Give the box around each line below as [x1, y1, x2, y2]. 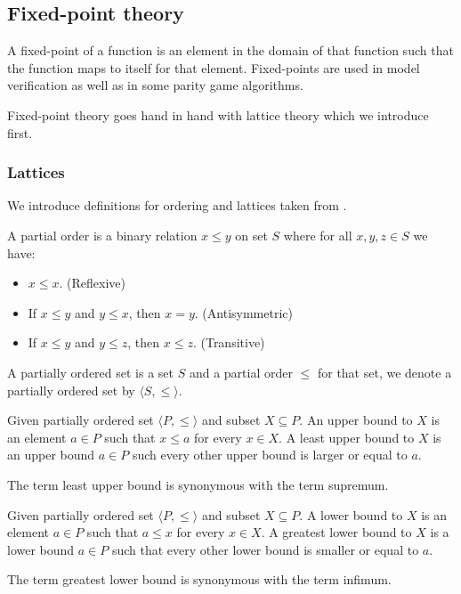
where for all [283, 225, 352, 244]
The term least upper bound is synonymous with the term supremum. [7, 475, 389, 493]
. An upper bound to [299, 411, 413, 429]
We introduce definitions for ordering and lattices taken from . [7, 196, 347, 215]
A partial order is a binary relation [7, 225, 198, 244]
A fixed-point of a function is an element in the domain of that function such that [7, 41, 454, 60]
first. [7, 123, 33, 142]
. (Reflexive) [59, 273, 125, 292]
